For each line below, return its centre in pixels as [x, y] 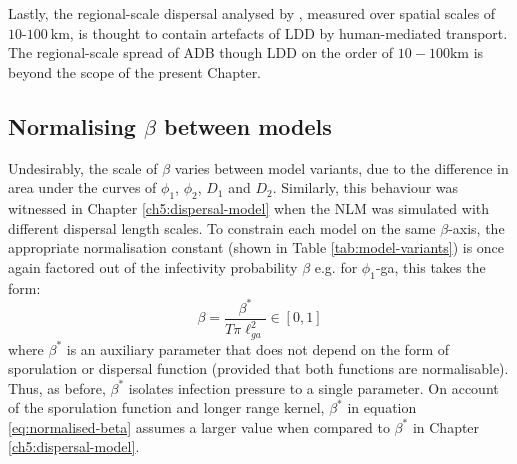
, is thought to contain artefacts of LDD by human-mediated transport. [288, 32]
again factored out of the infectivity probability [153, 266]
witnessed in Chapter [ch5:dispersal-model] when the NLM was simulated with [249, 207]
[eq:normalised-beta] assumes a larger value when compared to [199, 426]
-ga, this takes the [430, 266]
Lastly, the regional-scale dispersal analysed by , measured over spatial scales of [252, 13]
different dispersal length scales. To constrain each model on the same [222, 227]
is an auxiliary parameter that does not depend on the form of [257, 348]
